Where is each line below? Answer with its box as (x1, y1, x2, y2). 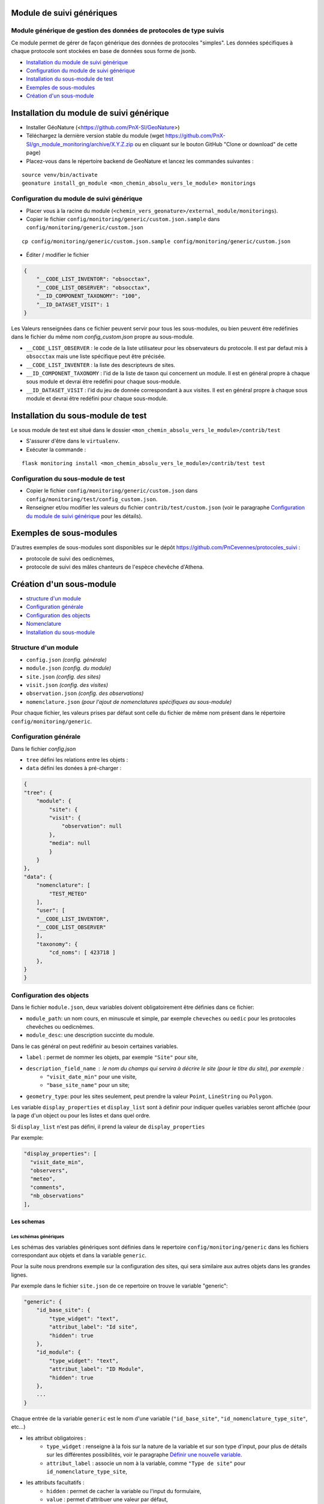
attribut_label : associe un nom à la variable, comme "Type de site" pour (46, 1459, 246, 1467)
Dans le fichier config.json (11, 745, 76, 752)
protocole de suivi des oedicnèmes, (26, 555, 115, 562)
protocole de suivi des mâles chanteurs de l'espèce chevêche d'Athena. (26, 563, 204, 571)
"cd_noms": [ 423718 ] (49, 949, 116, 956)
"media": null (49, 840, 91, 846)
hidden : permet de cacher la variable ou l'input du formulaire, (46, 1487, 202, 1494)
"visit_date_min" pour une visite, (46, 1073, 137, 1080)
